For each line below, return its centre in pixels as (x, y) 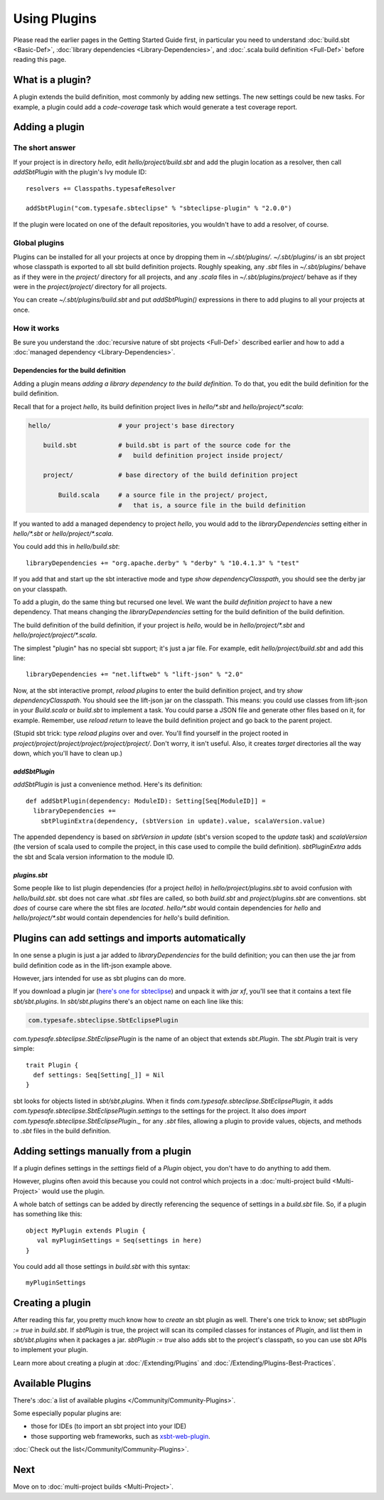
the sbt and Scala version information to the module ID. (94, 857)
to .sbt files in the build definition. (62, 1131)
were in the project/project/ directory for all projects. (90, 287)
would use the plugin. (73, 1191)
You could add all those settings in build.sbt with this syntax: (102, 1266)
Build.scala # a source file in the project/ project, (163, 495)
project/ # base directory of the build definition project (171, 475)
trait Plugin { (52, 1065)
